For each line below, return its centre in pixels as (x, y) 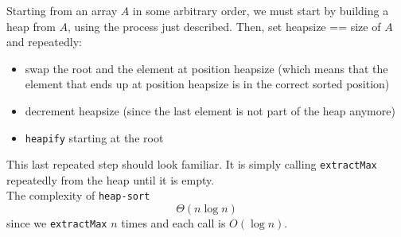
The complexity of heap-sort (78, 195)
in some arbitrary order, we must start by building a (261, 10)
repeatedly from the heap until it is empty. (111, 179)
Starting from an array (62, 10)
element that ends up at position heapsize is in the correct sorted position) (207, 84)
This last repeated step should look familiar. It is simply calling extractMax (192, 164)
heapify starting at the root (94, 137)
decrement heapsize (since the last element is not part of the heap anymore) (210, 110)
